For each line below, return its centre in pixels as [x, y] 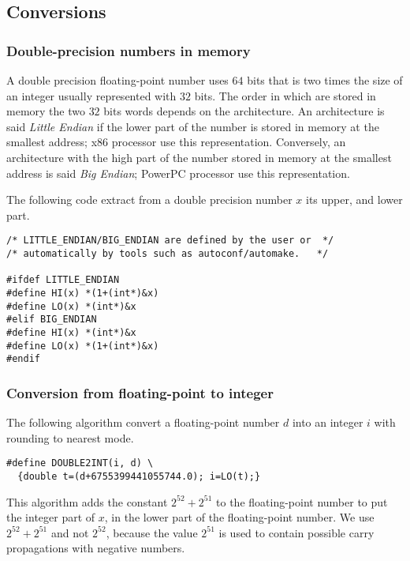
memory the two [46, 111]
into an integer [328, 422]
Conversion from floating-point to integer [140, 392]
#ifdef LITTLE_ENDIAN [63, 280]
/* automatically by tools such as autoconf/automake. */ [168, 254]
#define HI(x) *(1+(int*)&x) [83, 293]
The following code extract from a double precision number [149, 200]
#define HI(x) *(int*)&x [71, 332]
